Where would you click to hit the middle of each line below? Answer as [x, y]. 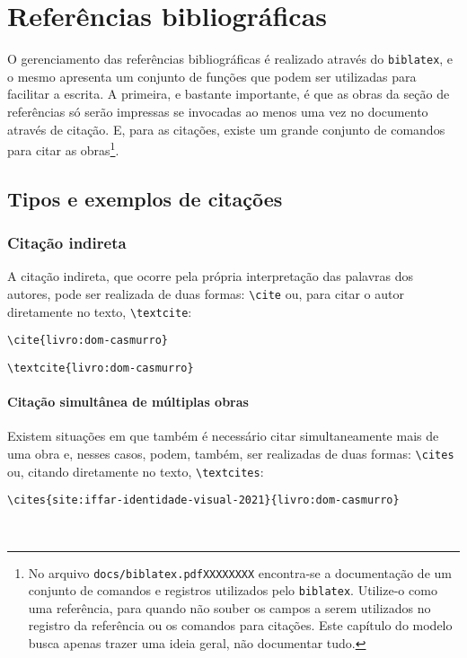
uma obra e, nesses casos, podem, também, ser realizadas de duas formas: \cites [231, 454]
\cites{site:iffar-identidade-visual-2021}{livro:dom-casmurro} [203, 500]
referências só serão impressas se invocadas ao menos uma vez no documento [218, 111]
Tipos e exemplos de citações [145, 198]
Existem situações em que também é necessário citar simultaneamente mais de [223, 436]
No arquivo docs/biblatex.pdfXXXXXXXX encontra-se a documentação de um [240, 572]
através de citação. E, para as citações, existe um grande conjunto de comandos [226, 129]
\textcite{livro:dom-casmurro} [101, 368]
